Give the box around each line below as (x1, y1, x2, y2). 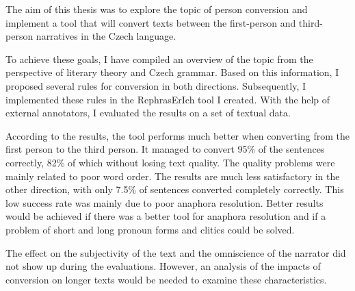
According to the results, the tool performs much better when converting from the (5, 128, 350, 142)
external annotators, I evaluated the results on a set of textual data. (5, 105, 291, 120)
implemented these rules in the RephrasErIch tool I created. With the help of (5, 92, 330, 106)
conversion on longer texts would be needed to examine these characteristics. (5, 272, 327, 286)
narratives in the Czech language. (36, 29, 176, 43)
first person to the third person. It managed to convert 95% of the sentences (5, 142, 325, 156)
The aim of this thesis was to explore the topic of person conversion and (5, 2, 308, 16)
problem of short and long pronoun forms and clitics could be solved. (5, 222, 295, 236)
